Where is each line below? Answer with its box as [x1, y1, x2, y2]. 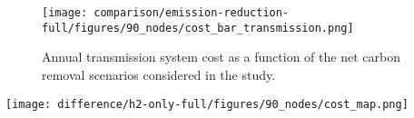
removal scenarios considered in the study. [42, 64, 276, 84]
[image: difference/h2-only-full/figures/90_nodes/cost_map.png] [5, 97, 409, 111]
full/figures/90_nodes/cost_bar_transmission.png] [42, 21, 354, 34]
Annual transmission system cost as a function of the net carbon [42, 47, 400, 66]
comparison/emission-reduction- [94, 6, 290, 19]
